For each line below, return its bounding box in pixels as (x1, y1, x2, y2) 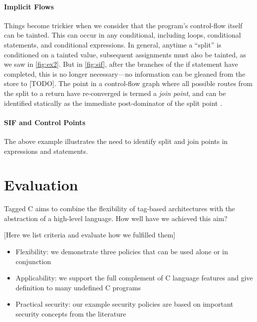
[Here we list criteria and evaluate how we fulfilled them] (4, 230, 175, 240)
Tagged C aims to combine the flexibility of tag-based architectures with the (4, 203, 235, 214)
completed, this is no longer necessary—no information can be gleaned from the (4, 68, 246, 79)
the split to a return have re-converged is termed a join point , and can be (4, 88, 226, 98)
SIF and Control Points (4, 117, 86, 127)
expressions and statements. (4, 145, 88, 156)
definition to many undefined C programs (15, 282, 141, 292)
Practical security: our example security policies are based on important (15, 299, 233, 309)
